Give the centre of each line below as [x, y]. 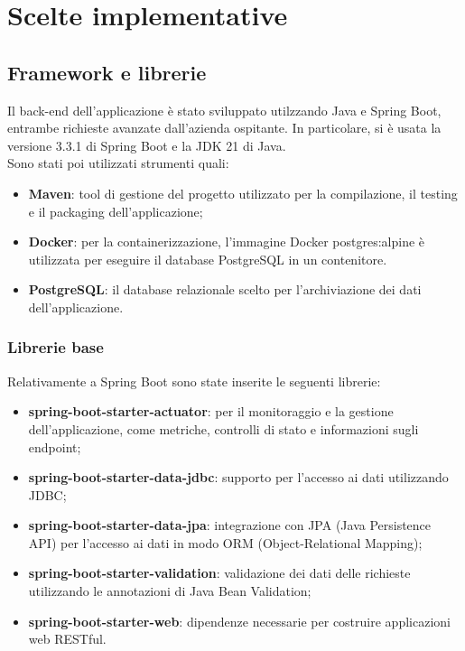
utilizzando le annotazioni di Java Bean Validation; [170, 591]
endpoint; [55, 446]
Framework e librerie [107, 72]
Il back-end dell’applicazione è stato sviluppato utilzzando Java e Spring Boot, [224, 110]
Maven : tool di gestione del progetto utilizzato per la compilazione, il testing [243, 193]
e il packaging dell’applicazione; [116, 211]
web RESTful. [67, 639]
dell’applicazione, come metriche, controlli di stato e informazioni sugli [223, 428]
